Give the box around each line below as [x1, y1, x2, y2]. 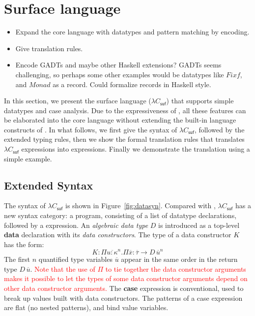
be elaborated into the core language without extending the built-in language [4, 115, 236, 125]
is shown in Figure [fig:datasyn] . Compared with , [65, 200, 216, 211]
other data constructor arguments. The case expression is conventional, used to [4, 283, 244, 293]
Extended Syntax [4, 177, 93, 192]
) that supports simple [166, 95, 234, 106]
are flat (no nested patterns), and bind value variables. [4, 302, 169, 313]
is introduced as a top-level [158, 220, 240, 230]
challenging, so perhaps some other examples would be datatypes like [15, 69, 224, 79]
